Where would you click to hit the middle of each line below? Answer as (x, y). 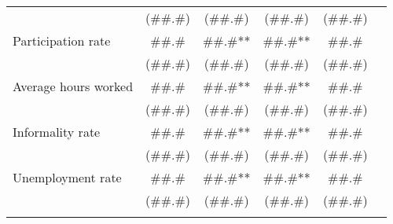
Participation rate (62, 40)
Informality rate (57, 132)
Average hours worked (73, 86)
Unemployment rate (67, 177)
